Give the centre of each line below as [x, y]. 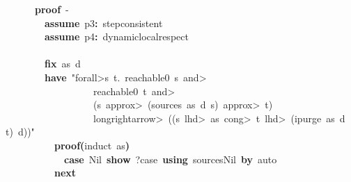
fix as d [63, 64]
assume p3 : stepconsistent [104, 23]
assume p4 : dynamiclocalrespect [117, 36]
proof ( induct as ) [92, 145]
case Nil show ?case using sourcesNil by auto [171, 159]
